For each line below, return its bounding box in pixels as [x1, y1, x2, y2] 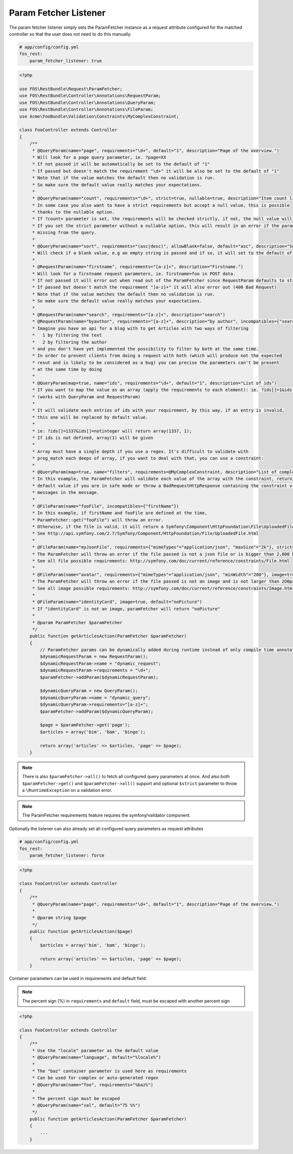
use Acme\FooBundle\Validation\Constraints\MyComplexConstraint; [19, 113, 179, 119]
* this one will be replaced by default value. [32, 414, 148, 420]
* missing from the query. [32, 230, 97, 236]
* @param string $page [32, 915, 86, 921]
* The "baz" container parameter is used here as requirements [32, 1068, 187, 1074]
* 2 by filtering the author [32, 339, 107, 345]
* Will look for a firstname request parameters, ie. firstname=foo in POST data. [32, 271, 236, 276]
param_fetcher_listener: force [29, 853, 105, 858]
